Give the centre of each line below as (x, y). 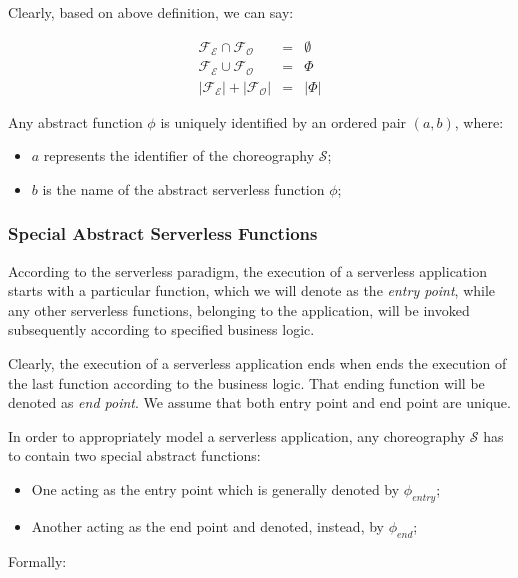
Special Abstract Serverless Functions (163, 233)
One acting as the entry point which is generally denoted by (215, 488)
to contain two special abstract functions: (134, 455)
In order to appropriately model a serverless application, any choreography (237, 435)
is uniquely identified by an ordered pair (283, 121)
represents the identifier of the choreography (179, 155)
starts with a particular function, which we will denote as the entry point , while (252, 290)
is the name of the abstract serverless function (183, 188)
